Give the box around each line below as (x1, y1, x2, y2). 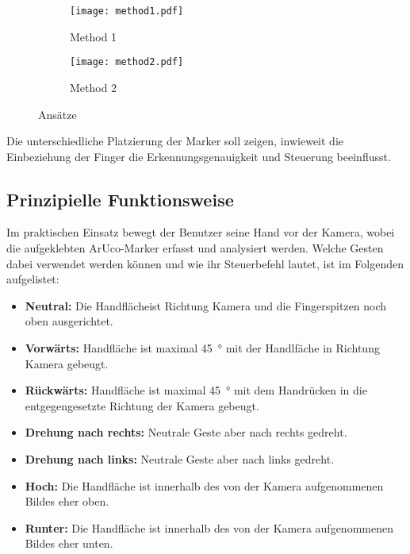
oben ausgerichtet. (25, 313, 113, 329)
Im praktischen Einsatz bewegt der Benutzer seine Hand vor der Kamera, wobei (6, 224, 395, 240)
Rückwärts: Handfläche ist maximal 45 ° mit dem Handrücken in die (25, 382, 367, 398)
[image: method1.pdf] (70, 6, 184, 17)
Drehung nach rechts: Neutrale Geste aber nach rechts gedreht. (25, 424, 347, 441)
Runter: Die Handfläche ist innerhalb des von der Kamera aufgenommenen (25, 519, 393, 536)
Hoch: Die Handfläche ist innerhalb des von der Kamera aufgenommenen (25, 477, 384, 494)
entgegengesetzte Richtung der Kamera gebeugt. (25, 397, 259, 414)
